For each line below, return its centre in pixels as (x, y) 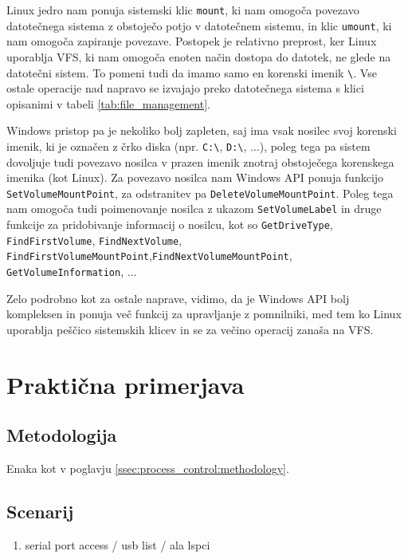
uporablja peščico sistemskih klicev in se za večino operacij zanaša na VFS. (190, 329)
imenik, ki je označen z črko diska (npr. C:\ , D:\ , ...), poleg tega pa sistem (188, 146)
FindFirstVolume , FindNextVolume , (94, 240)
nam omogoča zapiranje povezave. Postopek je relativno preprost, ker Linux (192, 41)
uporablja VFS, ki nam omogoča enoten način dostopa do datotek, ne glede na (199, 56)
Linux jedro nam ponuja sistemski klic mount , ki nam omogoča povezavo (183, 10)
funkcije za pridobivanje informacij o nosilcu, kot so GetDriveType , (170, 224)
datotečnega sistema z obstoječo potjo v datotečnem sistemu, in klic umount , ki (199, 25)
